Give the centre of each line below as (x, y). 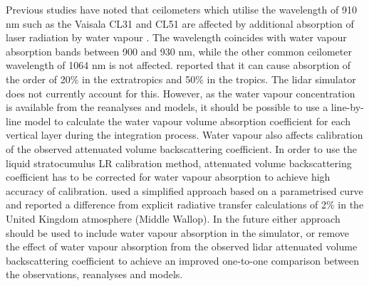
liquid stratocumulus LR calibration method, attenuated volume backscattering (179, 163)
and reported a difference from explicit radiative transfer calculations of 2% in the (185, 205)
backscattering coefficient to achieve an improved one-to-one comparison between (183, 260)
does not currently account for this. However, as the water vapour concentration (181, 93)
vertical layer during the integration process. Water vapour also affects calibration (184, 135)
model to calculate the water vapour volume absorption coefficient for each (187, 121)
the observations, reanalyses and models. (94, 274)
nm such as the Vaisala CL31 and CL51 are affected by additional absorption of (180, 23)
